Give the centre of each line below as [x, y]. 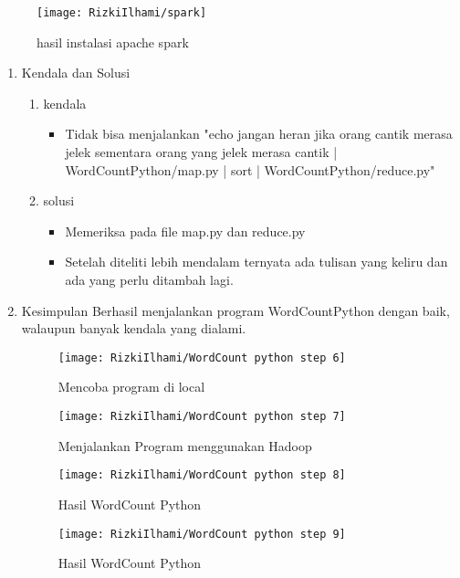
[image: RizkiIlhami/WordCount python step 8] [202, 475]
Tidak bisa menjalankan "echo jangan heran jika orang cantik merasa [259, 134]
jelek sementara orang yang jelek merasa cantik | [201, 152]
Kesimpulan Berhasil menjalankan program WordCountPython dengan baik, [235, 310]
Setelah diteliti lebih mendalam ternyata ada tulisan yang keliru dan [256, 262]
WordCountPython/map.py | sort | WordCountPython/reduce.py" [250, 169]
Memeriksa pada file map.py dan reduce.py [185, 231]
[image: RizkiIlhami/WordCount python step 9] [202, 534]
